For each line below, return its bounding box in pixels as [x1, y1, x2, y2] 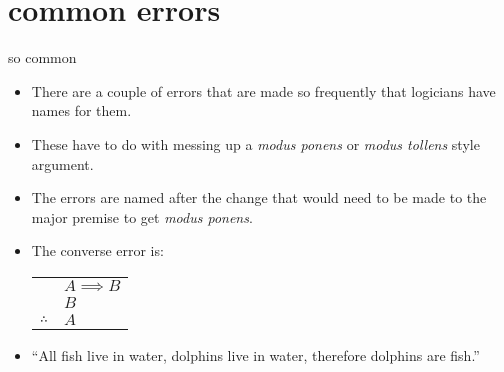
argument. [31, 153, 94, 174]
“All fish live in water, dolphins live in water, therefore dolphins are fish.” [31, 344, 480, 365]
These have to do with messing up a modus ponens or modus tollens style [31, 133, 480, 154]
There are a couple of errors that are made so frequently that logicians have [31, 80, 496, 101]
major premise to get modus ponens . [31, 206, 253, 227]
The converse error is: [31, 240, 164, 261]
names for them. [31, 100, 132, 121]
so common [8, 47, 77, 68]
